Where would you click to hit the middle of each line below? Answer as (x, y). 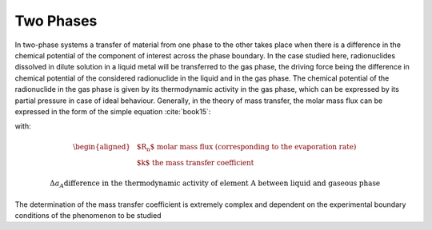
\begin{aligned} (102, 147)
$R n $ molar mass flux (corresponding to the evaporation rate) (246, 148)
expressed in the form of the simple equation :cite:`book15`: (113, 111)
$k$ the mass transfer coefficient (195, 163)
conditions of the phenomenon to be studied (88, 215)
